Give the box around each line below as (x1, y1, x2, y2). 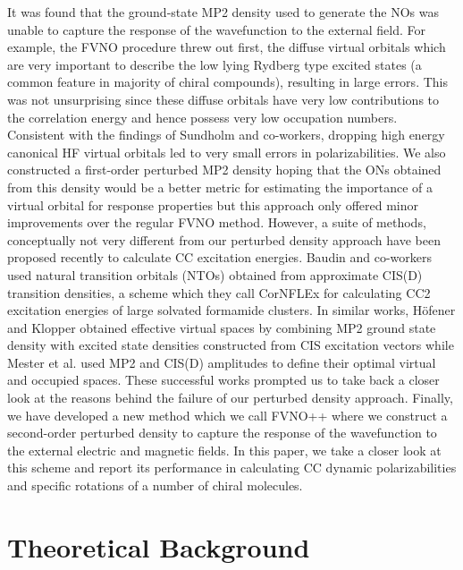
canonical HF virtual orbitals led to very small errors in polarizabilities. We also (7, 142, 446, 161)
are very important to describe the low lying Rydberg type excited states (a (7, 55, 422, 73)
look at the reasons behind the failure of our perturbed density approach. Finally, (7, 388, 453, 407)
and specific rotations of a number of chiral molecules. (7, 476, 303, 495)
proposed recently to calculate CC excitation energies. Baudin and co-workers (7, 248, 433, 267)
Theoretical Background (7, 528, 310, 565)
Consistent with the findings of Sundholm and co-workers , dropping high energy (7, 125, 445, 144)
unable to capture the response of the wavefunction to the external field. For (7, 20, 425, 38)
